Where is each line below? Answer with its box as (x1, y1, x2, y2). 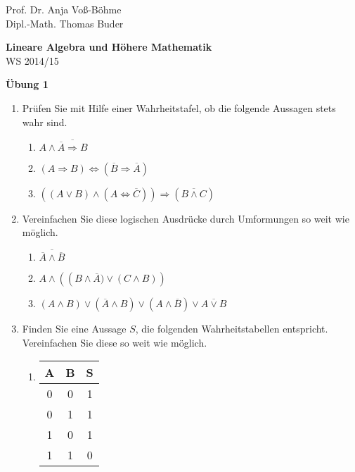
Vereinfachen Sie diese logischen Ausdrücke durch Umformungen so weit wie (22, 211, 349, 225)
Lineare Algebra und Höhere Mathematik (6, 39, 212, 54)
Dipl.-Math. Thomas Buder (6, 15, 124, 30)
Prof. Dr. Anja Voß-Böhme (6, 2, 122, 16)
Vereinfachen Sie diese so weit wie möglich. (22, 335, 207, 349)
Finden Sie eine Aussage (22, 321, 127, 336)
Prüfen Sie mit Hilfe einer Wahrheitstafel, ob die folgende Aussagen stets (22, 100, 336, 115)
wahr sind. (22, 114, 67, 129)
